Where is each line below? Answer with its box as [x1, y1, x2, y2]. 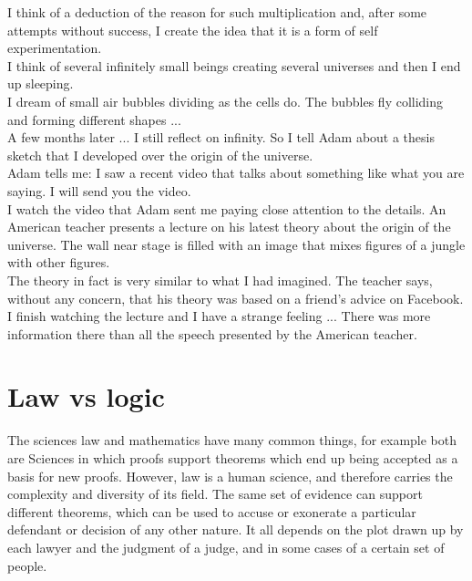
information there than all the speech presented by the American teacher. [7, 324, 417, 343]
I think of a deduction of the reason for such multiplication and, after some [7, 3, 427, 21]
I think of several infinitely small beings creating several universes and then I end [7, 56, 461, 75]
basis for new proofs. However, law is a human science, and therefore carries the [7, 466, 453, 485]
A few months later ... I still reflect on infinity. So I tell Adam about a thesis [7, 128, 435, 147]
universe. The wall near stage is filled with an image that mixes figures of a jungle [7, 234, 466, 254]
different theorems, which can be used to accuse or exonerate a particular [7, 502, 416, 521]
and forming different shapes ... [7, 109, 181, 129]
